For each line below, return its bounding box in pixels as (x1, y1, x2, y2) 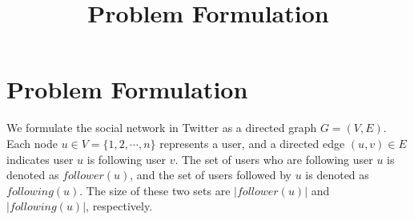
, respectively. (86, 198, 153, 214)
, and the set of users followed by (130, 166, 291, 183)
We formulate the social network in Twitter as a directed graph (6, 119, 317, 136)
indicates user (6, 150, 74, 167)
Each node (6, 134, 58, 151)
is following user (86, 150, 166, 167)
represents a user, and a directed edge (159, 134, 345, 151)
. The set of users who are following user (175, 150, 373, 167)
